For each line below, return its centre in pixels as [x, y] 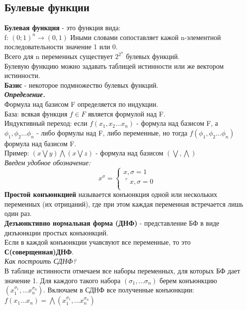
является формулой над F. [127, 113]
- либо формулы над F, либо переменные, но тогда [112, 132]
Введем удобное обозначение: [47, 162]
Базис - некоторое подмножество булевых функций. [81, 85]
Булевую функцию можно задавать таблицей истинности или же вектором [114, 66]
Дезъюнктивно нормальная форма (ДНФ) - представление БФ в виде [112, 223]
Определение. [25, 94]
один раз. [18, 213]
